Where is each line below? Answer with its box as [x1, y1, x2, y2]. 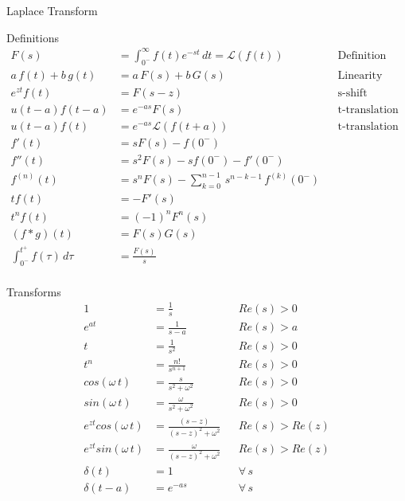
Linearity [337, 69, 383, 81]
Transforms [6, 283, 61, 299]
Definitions [6, 29, 60, 45]
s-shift [337, 87, 368, 99]
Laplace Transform [6, 2, 98, 18]
